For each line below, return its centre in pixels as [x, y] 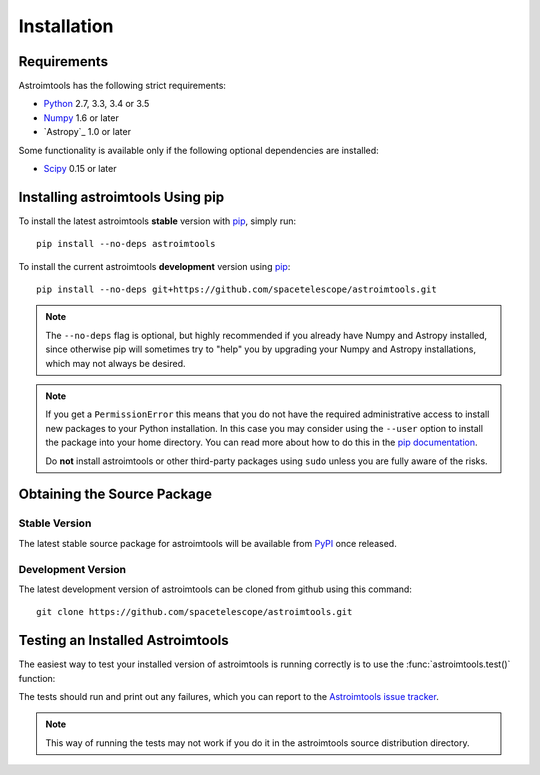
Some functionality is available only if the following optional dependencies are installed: [198, 150]
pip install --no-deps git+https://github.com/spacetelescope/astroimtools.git [236, 289]
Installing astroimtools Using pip [121, 196]
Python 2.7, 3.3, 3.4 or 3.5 [96, 104]
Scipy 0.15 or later [80, 169]
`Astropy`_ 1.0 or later [87, 132]
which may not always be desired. [115, 363]
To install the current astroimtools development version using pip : [154, 266]
